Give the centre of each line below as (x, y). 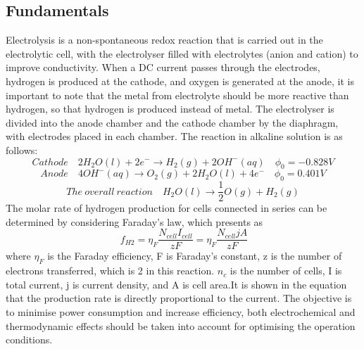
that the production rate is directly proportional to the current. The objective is (179, 298)
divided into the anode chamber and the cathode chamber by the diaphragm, (172, 122)
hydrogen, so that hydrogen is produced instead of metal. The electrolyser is (170, 109)
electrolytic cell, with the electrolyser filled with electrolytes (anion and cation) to (182, 53)
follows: (22, 150)
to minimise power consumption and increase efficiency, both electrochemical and (181, 312)
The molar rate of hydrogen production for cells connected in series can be (167, 208)
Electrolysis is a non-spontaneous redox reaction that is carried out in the (164, 40)
